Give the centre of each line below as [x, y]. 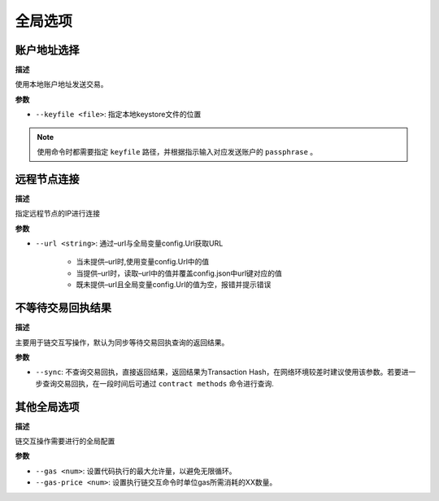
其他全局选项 [47, 407]
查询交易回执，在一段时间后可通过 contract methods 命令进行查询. [158, 383]
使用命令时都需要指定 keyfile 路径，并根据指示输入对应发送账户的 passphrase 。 [177, 152]
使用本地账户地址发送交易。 [61, 85]
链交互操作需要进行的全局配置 [65, 441]
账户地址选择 [47, 50]
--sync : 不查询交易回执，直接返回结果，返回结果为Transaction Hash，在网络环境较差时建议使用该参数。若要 [218, 372]
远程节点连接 [47, 179]
